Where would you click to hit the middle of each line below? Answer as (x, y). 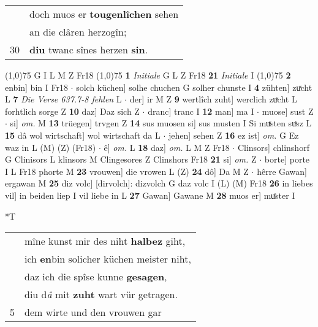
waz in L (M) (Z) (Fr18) (51, 147)
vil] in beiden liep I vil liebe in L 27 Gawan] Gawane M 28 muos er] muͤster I (150, 195)
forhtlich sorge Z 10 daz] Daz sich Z (72, 111)
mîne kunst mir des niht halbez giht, (105, 241)
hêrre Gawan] (282, 171)
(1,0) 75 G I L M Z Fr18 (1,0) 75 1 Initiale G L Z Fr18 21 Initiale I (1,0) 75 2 (148, 75)
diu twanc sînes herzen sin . (89, 49)
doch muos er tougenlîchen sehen (104, 14)
